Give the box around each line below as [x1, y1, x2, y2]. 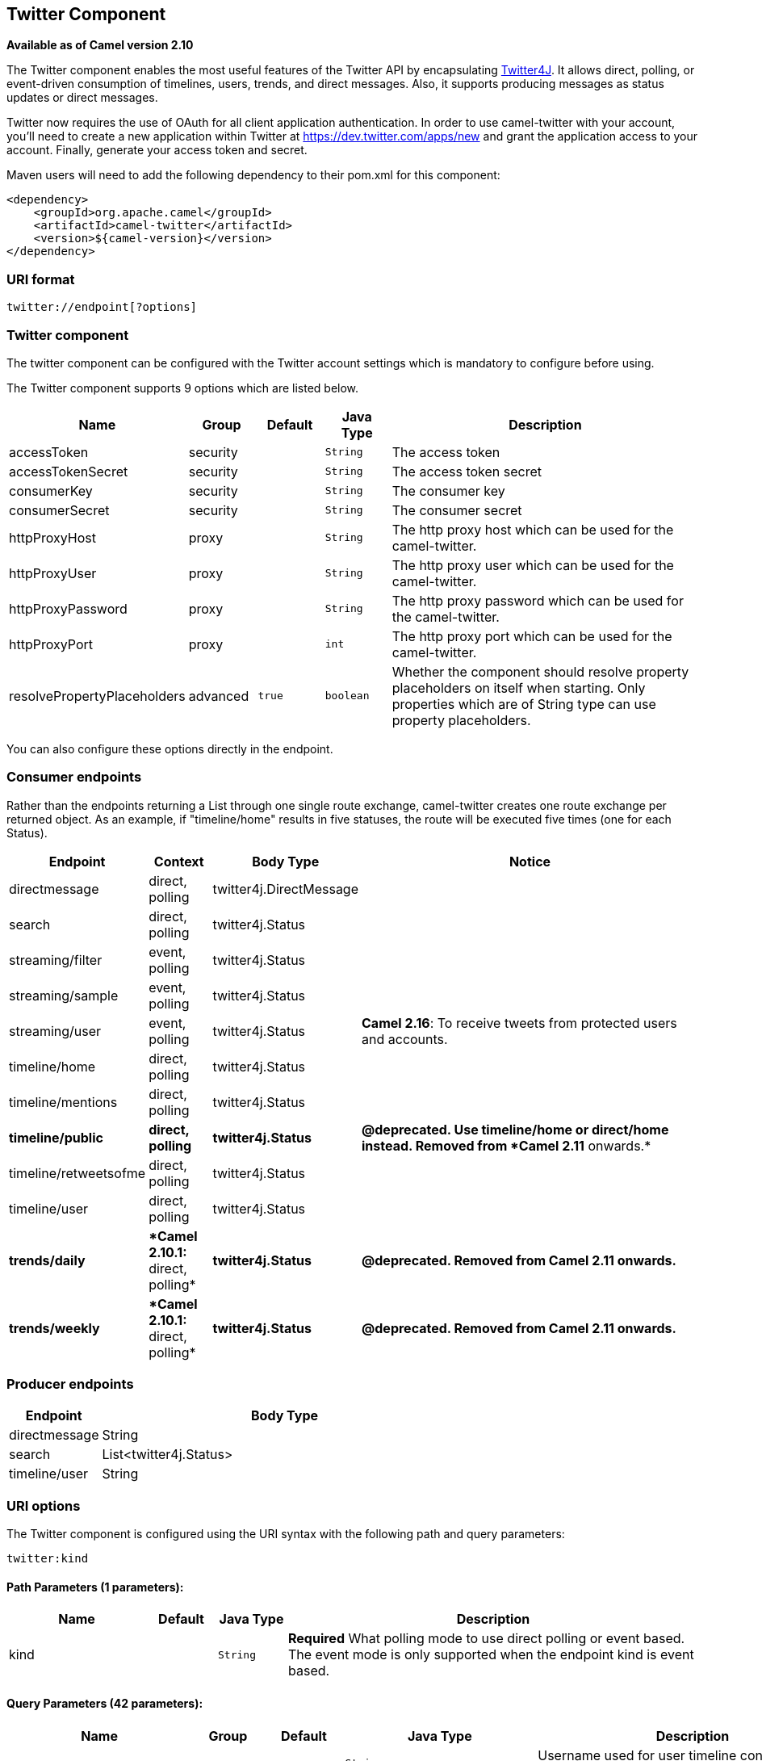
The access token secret [391, 463, 542, 480]
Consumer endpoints [6, 769, 142, 786]
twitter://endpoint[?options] [6, 300, 198, 314]
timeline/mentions [9, 1093, 118, 1110]
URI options [6, 1497, 81, 1514]
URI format [6, 270, 75, 287]
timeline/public [9, 1129, 103, 1146]
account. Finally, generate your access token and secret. [6, 143, 308, 157]
